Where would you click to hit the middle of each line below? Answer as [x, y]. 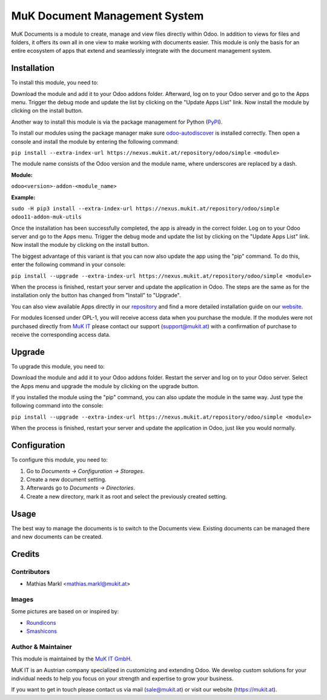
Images [22, 599]
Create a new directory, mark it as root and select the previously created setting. [127, 496]
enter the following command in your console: [68, 264]
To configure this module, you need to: [60, 460]
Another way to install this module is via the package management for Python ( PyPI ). [117, 122]
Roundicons [41, 622]
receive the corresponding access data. [61, 335]
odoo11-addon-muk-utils [46, 217]
